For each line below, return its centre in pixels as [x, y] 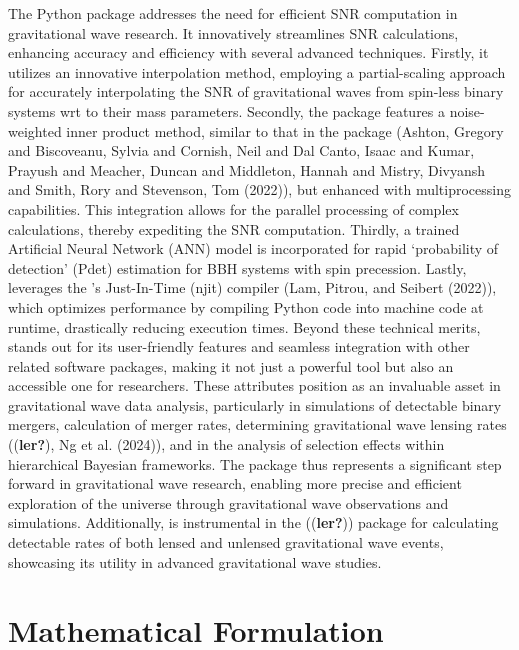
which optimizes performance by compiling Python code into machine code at [246, 306]
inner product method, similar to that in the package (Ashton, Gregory [285, 130]
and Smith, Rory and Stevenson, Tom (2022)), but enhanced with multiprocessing [259, 189]
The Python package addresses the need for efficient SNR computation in [233, 13]
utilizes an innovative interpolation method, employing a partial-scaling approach [257, 71]
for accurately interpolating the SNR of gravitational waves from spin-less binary [256, 91]
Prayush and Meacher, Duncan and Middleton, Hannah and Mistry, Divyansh [247, 169]
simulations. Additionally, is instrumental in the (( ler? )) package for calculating [253, 522]
